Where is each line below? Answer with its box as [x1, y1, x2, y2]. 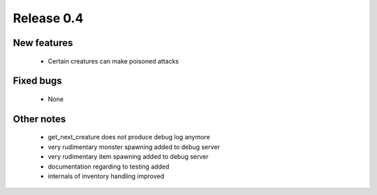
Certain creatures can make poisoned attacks [47, 56, 179, 65]
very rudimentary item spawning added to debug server [47, 153, 209, 161]
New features [13, 37, 73, 49]
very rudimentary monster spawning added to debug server [47, 143, 220, 151]
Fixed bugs [13, 75, 62, 87]
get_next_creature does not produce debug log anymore [47, 133, 211, 141]
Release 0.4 [13, 10, 84, 26]
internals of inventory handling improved [47, 171, 165, 180]
